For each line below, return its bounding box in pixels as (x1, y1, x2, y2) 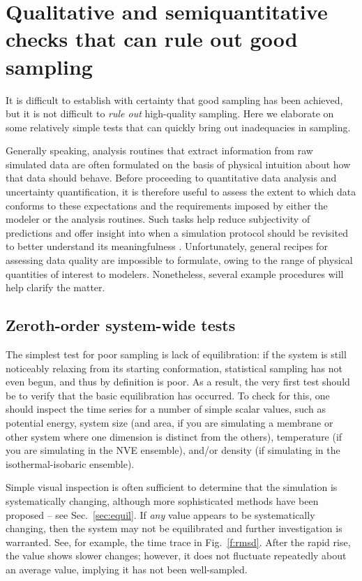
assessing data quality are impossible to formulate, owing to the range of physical (6, 253, 353, 267)
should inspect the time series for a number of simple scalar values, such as (6, 402, 326, 416)
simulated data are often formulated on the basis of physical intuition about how (6, 156, 351, 171)
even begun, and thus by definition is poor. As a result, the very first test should (6, 374, 350, 389)
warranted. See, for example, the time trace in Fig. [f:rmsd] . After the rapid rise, (6, 534, 351, 549)
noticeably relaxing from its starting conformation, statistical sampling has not (6, 360, 342, 375)
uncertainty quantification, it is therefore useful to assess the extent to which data (6, 184, 356, 199)
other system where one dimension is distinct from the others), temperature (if (6, 429, 342, 443)
